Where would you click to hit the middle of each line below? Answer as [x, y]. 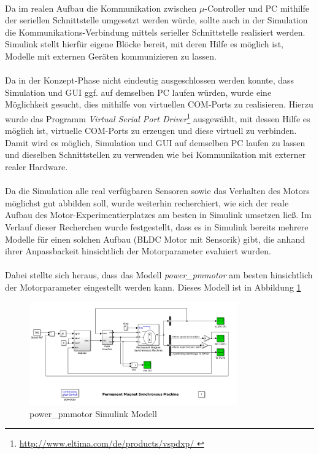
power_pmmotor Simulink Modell [93, 413]
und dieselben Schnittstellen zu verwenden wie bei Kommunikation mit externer [156, 155]
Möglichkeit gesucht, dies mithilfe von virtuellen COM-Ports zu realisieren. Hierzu [159, 104]
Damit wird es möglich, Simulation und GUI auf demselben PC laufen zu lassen [155, 142]
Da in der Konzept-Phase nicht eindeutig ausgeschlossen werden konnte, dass [150, 80]
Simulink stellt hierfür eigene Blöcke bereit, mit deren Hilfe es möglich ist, [144, 44]
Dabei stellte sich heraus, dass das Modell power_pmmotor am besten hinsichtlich [159, 275]
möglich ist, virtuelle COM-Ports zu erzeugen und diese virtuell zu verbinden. [151, 131]
